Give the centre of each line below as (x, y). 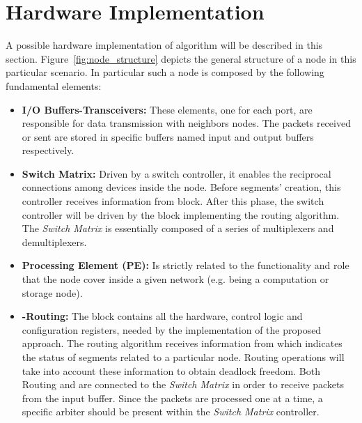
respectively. (48, 150)
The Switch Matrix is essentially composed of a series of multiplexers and (178, 228)
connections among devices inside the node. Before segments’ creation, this (181, 187)
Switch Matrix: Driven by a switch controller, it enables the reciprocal (176, 173)
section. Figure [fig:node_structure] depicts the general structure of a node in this (181, 58)
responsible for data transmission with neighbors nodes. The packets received (186, 123)
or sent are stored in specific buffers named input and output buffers (168, 136)
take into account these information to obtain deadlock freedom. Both (171, 370)
